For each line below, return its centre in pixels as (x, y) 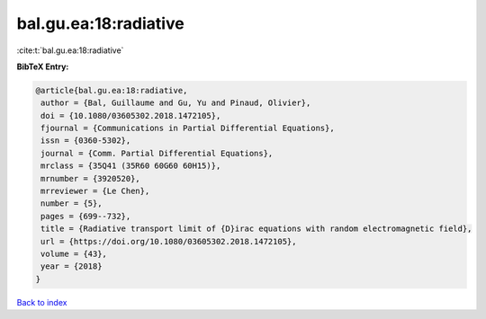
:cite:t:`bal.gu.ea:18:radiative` (70, 50)
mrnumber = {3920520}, (91, 178)
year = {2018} (72, 266)
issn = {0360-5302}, (86, 141)
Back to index (42, 302)
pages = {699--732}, (86, 216)
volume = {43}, (74, 254)
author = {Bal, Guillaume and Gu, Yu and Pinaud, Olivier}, (176, 103)
